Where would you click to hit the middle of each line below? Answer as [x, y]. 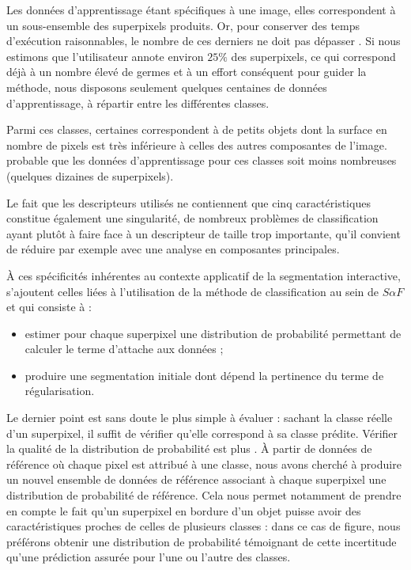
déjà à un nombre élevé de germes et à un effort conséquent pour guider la [187, 72]
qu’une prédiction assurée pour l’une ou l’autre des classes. [149, 557]
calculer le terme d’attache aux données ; [124, 349]
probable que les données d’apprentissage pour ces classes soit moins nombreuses [202, 160]
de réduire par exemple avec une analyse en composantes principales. [173, 249]
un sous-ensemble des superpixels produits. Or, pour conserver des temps [183, 25]
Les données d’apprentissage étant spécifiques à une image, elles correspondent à [201, 9]
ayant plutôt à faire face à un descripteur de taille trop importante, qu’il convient [204, 233]
